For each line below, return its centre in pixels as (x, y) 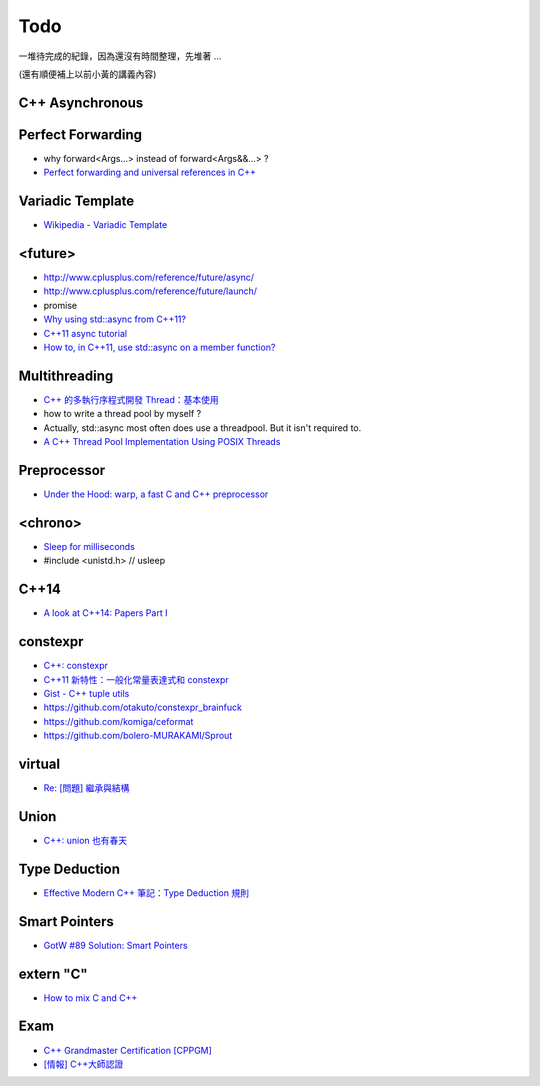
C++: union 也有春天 (85, 840)
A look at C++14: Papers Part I (105, 613)
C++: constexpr (76, 666)
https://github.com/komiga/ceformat (118, 721)
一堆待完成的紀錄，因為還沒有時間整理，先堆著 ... (120, 56)
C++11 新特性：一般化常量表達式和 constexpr (136, 679)
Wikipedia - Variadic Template (105, 225)
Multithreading (66, 375)
